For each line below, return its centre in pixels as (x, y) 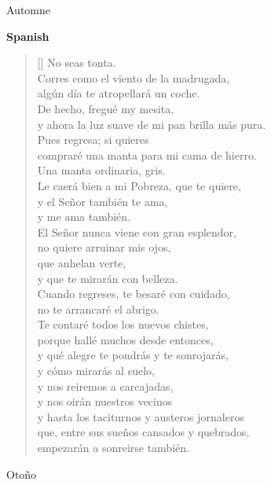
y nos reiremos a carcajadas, (105, 386)
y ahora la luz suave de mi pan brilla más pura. (152, 124)
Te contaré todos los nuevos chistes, (123, 324)
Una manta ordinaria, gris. (101, 170)
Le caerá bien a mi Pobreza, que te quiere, (139, 185)
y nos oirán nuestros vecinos (105, 401)
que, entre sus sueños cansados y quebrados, (143, 432)
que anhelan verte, (82, 262)
